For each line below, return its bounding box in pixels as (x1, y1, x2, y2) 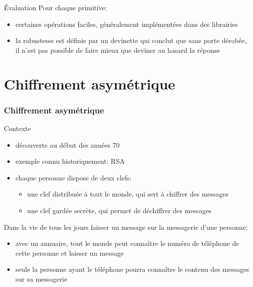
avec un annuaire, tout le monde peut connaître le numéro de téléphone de (15, 238, 239, 248)
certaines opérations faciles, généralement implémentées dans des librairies (15, 19, 238, 29)
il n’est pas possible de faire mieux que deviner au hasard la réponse (15, 44, 220, 55)
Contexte (4, 123, 31, 133)
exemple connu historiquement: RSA (15, 156, 125, 166)
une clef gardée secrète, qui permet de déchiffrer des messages (27, 205, 212, 215)
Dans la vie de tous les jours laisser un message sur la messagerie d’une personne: (4, 221, 248, 232)
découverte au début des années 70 (15, 139, 120, 150)
